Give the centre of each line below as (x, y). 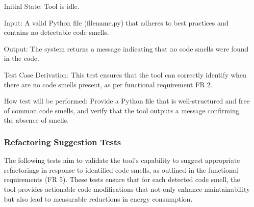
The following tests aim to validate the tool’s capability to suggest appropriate (122, 160)
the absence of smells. (37, 120)
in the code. (22, 58)
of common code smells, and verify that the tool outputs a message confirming (122, 110)
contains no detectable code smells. (57, 32)
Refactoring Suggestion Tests (63, 142)
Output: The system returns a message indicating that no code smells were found (126, 48)
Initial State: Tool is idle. (42, 6)
